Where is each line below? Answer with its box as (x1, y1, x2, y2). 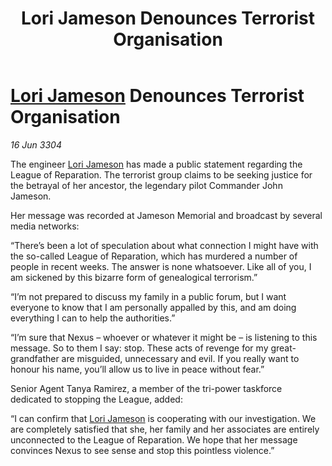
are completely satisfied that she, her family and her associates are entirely (10, 423, 320, 435)
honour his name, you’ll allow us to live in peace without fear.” (10, 363, 265, 375)
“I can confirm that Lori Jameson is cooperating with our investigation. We (10, 412, 317, 424)
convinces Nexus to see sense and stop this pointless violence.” (10, 444, 275, 456)
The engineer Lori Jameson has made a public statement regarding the (10, 158, 303, 170)
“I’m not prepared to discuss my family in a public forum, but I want (10, 290, 287, 302)
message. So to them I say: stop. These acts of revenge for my (10, 342, 269, 354)
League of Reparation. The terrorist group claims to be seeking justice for (10, 168, 313, 181)
